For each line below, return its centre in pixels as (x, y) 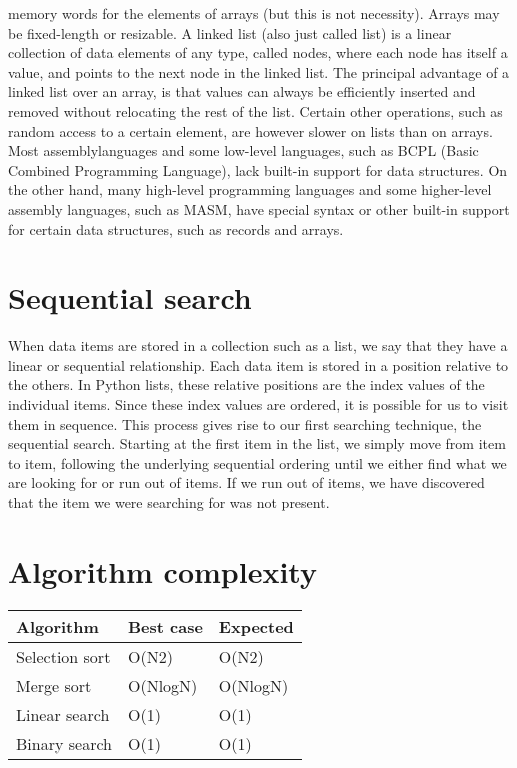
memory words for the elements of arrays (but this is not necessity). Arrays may (254, 13)
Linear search (63, 714)
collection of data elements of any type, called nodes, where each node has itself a (258, 52)
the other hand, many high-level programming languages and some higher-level (250, 189)
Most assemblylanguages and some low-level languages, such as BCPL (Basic (243, 150)
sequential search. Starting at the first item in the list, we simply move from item (257, 443)
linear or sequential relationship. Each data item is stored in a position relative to (258, 364)
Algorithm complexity (162, 570)
